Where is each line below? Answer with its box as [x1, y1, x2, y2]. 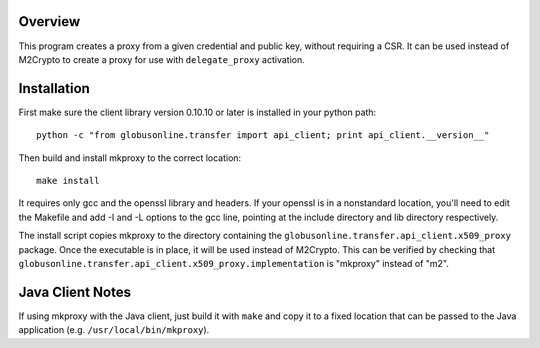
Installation [18, 80, 90, 97]
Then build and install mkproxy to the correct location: [18, 151, 242, 164]
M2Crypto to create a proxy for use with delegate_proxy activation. [18, 53, 305, 65]
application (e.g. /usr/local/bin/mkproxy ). [18, 324, 210, 336]
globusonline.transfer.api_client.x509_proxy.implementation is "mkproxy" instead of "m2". [18, 257, 450, 269]
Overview [18, 13, 81, 30]
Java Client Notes [18, 283, 132, 300]
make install [36, 175, 100, 186]
